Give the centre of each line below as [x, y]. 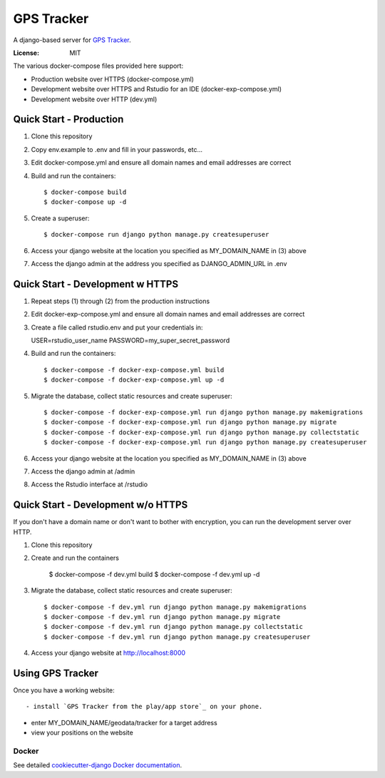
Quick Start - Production [68, 119]
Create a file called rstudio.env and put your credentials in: [117, 327]
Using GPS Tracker [56, 673]
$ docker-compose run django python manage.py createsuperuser [156, 235]
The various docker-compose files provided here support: [98, 66]
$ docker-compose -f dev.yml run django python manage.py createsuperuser [177, 637]
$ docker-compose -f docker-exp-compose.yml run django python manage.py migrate [190, 422]
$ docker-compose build [85, 192]
